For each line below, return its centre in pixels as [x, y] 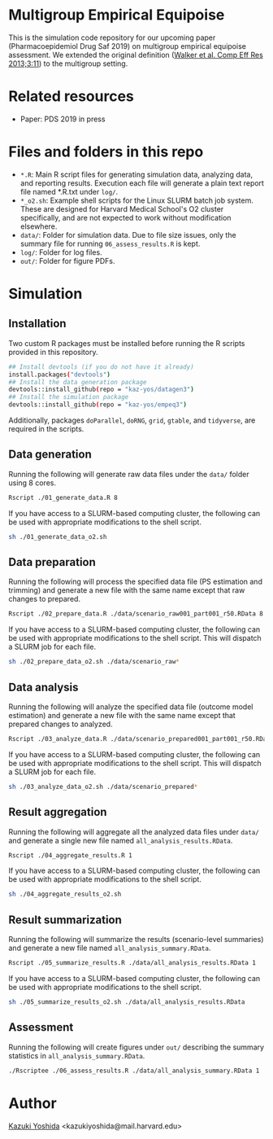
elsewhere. [39, 226]
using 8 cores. [32, 483]
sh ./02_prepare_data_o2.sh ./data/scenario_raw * [94, 662]
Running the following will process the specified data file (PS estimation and [135, 582]
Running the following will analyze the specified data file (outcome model [131, 707]
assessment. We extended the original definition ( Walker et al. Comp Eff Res [136, 55]
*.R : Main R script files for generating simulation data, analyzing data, [136, 174]
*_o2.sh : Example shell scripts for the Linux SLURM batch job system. [136, 200]
